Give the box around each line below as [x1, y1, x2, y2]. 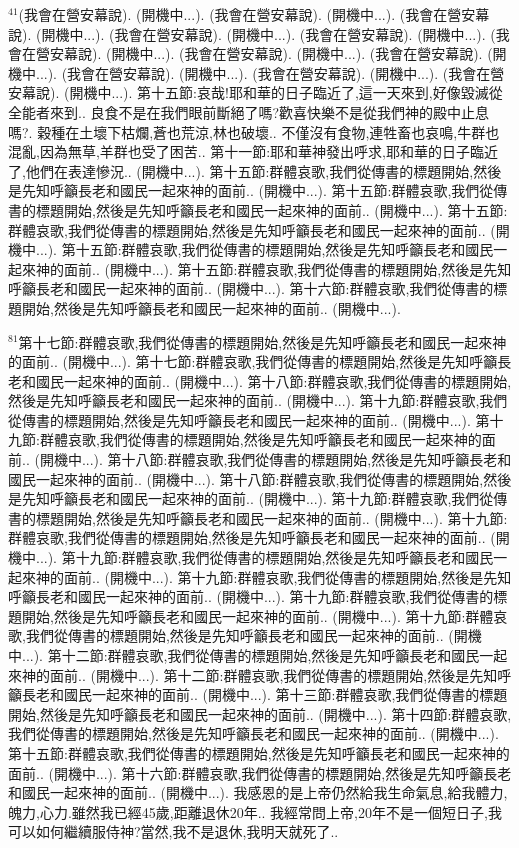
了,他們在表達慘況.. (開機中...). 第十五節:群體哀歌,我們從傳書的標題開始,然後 [8, 160, 502, 181]
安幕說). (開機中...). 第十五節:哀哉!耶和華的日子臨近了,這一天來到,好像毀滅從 [8, 82, 503, 103]
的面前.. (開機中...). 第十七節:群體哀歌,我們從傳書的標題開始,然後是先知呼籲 [8, 351, 498, 372]
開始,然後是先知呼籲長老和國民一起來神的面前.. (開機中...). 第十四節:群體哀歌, [8, 703, 512, 724]
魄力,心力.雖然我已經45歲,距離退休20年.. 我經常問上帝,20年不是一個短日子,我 [8, 801, 502, 822]
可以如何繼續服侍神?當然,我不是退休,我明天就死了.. [8, 821, 339, 842]
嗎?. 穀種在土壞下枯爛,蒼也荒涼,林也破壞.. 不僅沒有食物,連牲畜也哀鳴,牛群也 [8, 121, 500, 142]
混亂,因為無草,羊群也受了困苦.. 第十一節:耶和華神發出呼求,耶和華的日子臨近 [8, 141, 499, 162]
